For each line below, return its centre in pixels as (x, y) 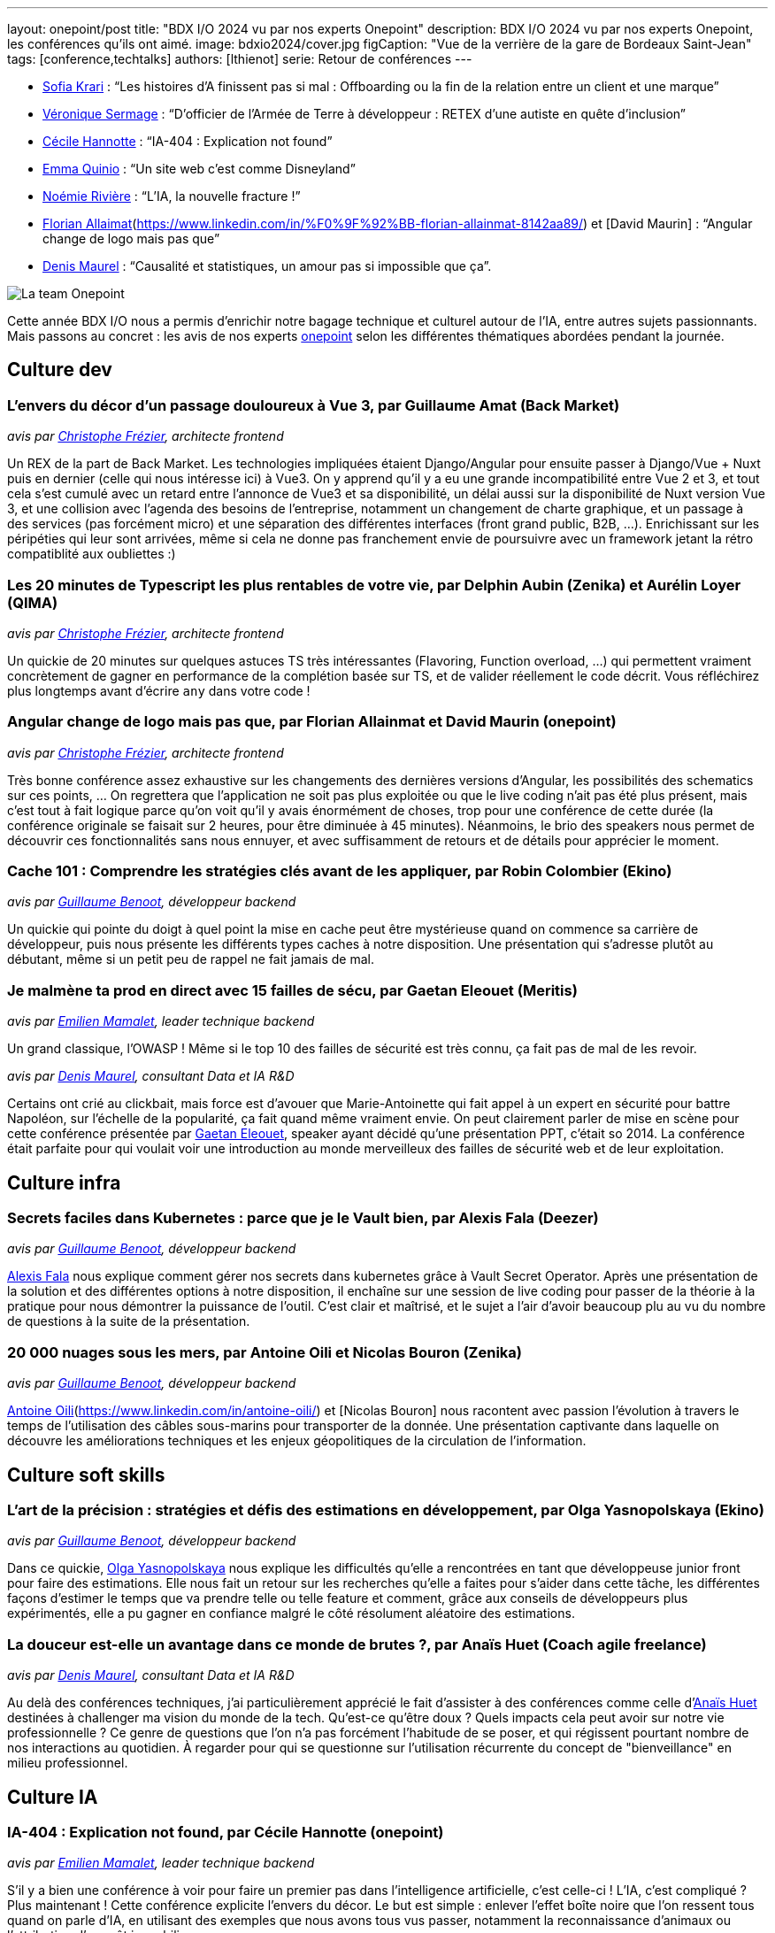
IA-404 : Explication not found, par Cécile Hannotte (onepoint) (226, 1832)
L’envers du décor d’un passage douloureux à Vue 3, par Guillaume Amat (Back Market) (314, 405)
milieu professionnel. (68, 1763)
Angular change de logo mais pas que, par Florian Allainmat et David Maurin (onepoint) (312, 722)
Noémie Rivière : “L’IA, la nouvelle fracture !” (172, 196)
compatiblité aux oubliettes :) (92, 554)
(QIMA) (33, 602)
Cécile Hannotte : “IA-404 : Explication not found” (188, 141)
